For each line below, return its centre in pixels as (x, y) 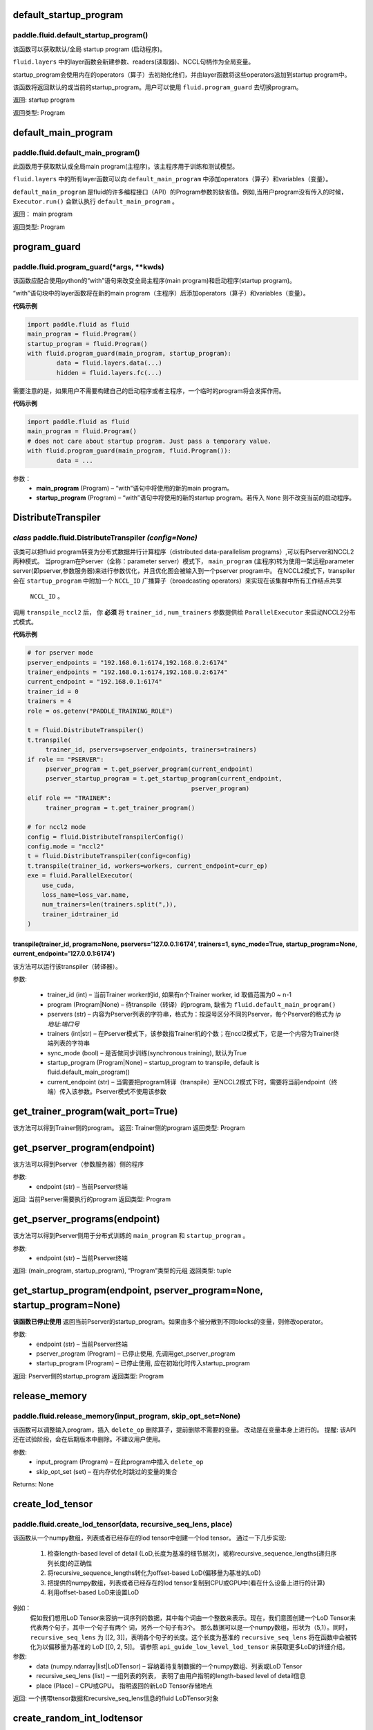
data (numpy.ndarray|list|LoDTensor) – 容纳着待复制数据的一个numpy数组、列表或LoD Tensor (169, 1666)
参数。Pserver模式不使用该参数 (122, 1092)
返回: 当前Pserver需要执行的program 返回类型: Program (92, 1199)
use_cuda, (58, 885)
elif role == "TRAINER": (69, 798)
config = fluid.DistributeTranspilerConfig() (106, 837)
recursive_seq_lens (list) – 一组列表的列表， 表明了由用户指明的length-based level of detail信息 (171, 1676)
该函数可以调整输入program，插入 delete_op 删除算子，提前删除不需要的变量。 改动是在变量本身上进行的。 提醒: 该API (184, 1430)
